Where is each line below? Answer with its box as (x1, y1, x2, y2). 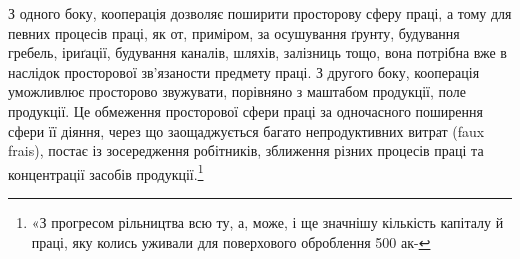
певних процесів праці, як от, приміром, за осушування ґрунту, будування (8, 22, 460, 43)
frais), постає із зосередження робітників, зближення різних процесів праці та (8, 140, 484, 161)
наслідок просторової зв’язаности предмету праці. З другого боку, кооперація (8, 61, 480, 82)
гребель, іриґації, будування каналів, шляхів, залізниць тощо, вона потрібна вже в (8, 42, 507, 63)
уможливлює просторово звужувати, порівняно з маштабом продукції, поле (8, 81, 467, 102)
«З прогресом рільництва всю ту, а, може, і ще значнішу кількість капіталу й (31, 212, 504, 232)
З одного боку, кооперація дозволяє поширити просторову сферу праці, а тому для (8, 3, 512, 23)
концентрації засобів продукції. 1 (8, 160, 204, 184)
